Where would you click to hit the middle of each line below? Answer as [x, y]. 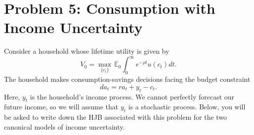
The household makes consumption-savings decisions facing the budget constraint [127, 79]
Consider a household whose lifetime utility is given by [87, 51]
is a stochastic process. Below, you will [187, 107]
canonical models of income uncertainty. [64, 126]
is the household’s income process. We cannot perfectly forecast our [132, 96]
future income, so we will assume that [61, 107]
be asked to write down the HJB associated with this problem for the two [116, 117]
